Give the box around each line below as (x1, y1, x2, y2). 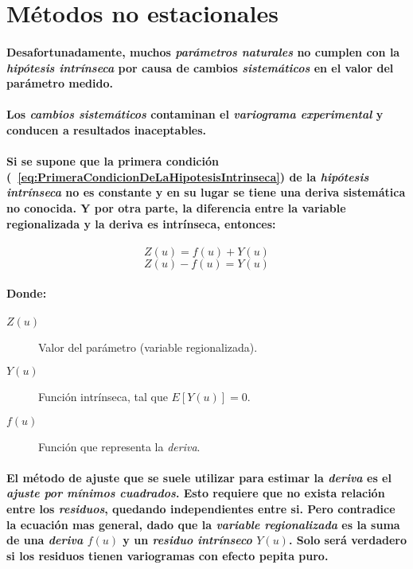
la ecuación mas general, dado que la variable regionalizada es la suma (6, 516, 400, 532)
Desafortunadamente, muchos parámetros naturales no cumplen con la (6, 43, 400, 60)
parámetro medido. (6, 75, 113, 92)
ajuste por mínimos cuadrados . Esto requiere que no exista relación (6, 485, 385, 501)
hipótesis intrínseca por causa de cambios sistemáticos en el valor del (6, 59, 394, 76)
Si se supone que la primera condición (6, 153, 219, 170)
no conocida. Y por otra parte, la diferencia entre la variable (6, 199, 346, 216)
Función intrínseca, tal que (38, 388, 168, 405)
